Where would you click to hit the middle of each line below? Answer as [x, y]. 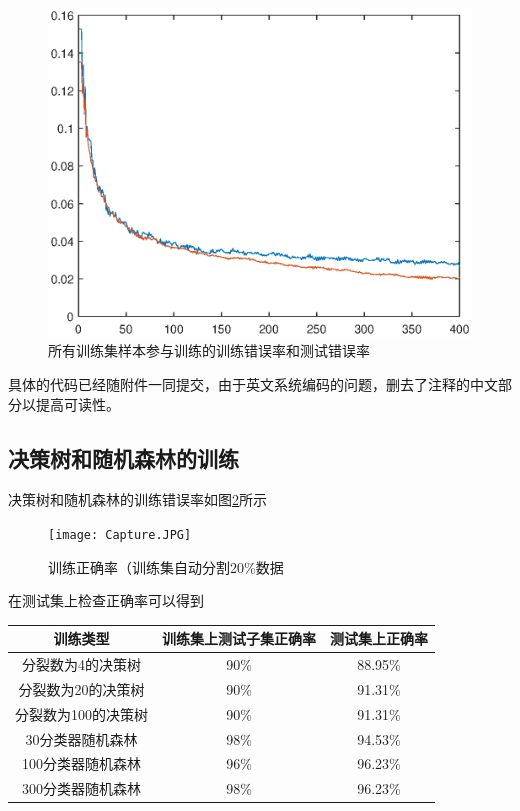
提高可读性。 [77, 403]
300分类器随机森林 [81, 788]
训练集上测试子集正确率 [239, 638]
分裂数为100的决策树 [81, 713]
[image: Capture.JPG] [120, 534]
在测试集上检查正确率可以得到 [106, 600]
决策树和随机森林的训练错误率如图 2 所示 [137, 499]
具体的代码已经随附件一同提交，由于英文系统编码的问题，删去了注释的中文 [253, 383]
